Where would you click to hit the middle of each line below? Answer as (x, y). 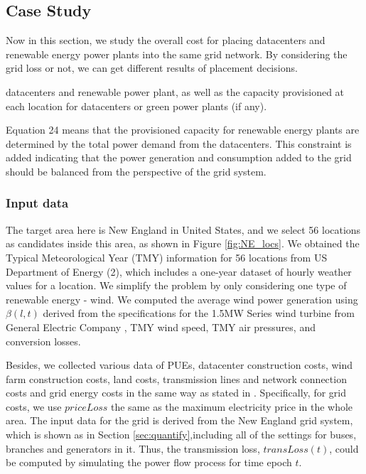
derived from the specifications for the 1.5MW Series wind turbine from (199, 313)
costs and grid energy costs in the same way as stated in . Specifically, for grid (176, 393)
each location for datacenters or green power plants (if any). (136, 106)
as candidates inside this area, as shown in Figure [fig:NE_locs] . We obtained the (183, 243)
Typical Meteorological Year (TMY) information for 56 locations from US (167, 257)
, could (344, 448)
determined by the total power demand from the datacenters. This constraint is (179, 143)
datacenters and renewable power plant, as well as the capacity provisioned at (175, 91)
